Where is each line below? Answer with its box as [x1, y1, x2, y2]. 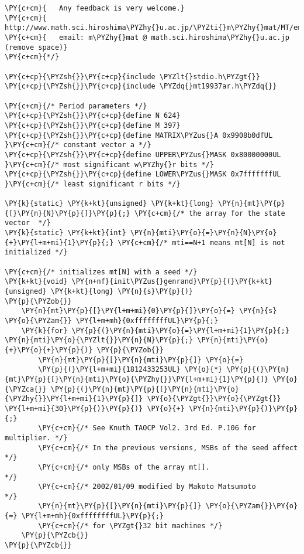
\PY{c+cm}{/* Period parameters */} [5, 101, 147, 110]
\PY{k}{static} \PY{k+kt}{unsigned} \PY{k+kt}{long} [5, 199, 214, 208]
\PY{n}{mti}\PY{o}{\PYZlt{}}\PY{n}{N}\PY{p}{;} [5, 336, 194, 345]
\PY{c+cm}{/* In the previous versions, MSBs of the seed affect [38, 443, 298, 452]
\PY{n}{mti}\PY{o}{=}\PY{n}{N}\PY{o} [130, 229, 277, 237]
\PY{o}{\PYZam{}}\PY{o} [205, 502, 298, 511]
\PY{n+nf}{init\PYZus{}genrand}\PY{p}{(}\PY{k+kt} [71, 277, 273, 286]
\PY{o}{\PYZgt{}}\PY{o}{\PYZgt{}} [147, 395, 281, 403]
